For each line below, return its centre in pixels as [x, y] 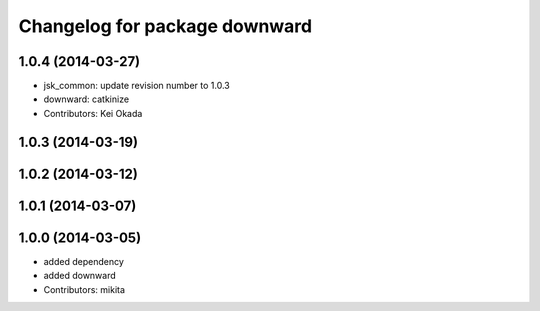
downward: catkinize [86, 99]
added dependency [84, 261]
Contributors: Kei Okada [93, 113]
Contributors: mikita [84, 289]
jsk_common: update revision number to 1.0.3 [136, 86]
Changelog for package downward [165, 26]
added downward [80, 276]
